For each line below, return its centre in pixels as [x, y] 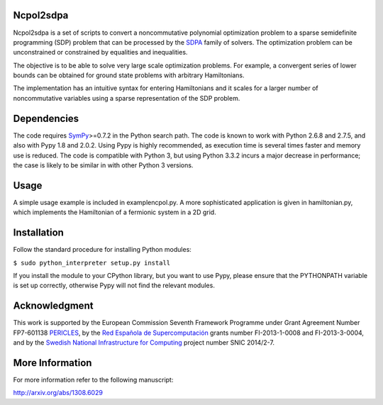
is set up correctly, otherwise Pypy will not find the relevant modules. [114, 285]
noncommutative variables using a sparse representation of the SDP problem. [127, 98]
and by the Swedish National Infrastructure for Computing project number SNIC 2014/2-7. [144, 343]
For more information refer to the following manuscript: [93, 379]
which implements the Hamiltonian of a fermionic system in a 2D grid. [115, 212]
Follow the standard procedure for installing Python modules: [102, 250]
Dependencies [46, 118]
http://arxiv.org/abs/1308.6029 [58, 393]
